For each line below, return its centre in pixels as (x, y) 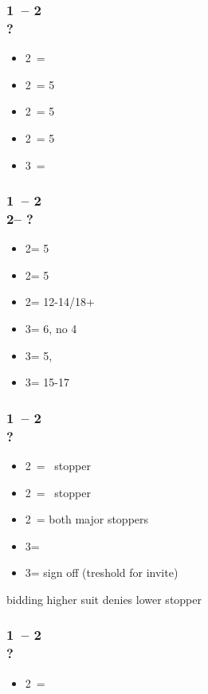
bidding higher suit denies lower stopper (104, 599)
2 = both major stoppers (87, 519)
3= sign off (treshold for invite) (102, 572)
